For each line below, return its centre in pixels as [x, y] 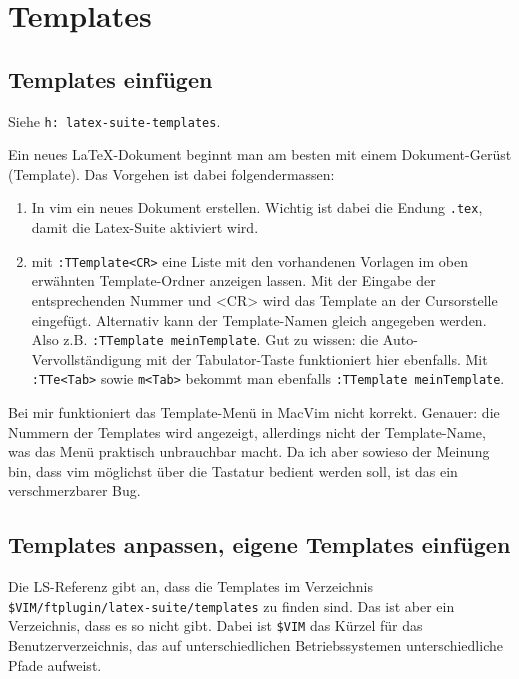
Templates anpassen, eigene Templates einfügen [259, 544]
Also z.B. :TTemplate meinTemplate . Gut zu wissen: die [205, 339]
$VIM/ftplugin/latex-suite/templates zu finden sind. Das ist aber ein [231, 605]
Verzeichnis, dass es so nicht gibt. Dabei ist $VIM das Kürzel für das [215, 625]
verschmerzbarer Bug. [74, 490]
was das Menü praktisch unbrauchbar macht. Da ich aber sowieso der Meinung [249, 451]
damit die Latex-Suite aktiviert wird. [145, 227]
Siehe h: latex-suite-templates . [114, 120]
